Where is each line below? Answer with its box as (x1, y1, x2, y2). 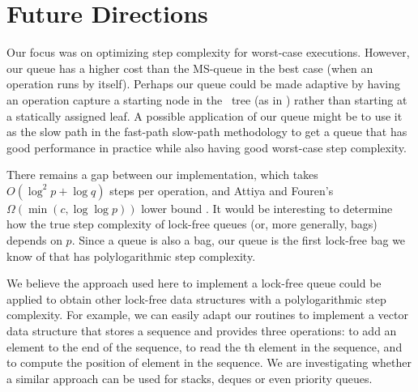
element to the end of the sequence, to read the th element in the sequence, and (6, 338, 403, 355)
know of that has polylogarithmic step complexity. (6, 247, 256, 264)
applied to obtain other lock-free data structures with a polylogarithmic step (6, 290, 386, 307)
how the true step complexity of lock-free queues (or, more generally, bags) (6, 215, 377, 232)
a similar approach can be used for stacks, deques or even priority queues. (6, 369, 373, 386)
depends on (6, 232, 62, 249)
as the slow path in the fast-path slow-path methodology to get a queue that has (6, 123, 407, 140)
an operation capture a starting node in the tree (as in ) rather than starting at (6, 91, 407, 108)
